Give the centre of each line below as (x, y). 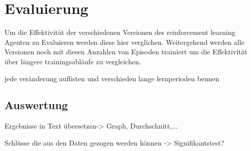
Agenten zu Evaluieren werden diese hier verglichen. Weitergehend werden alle (124, 42)
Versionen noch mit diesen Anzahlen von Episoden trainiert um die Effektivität (126, 52)
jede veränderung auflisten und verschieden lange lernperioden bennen (112, 78)
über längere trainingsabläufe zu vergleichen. (73, 61)
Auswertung (36, 105)
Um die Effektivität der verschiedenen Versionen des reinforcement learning (120, 32)
